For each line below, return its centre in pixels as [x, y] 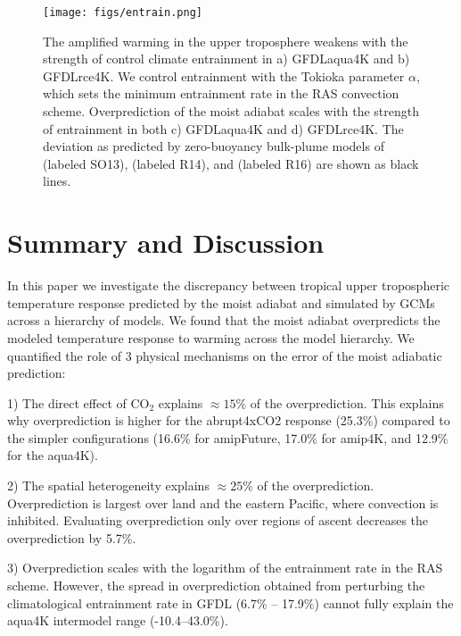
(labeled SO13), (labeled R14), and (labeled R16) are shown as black [231, 163]
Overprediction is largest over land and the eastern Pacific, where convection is [223, 502]
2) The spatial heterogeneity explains [108, 485]
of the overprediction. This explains [347, 402]
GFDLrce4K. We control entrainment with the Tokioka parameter [224, 75]
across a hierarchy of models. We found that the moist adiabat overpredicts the [224, 320]
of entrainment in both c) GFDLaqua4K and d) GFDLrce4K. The [223, 128]
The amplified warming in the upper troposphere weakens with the [226, 41]
